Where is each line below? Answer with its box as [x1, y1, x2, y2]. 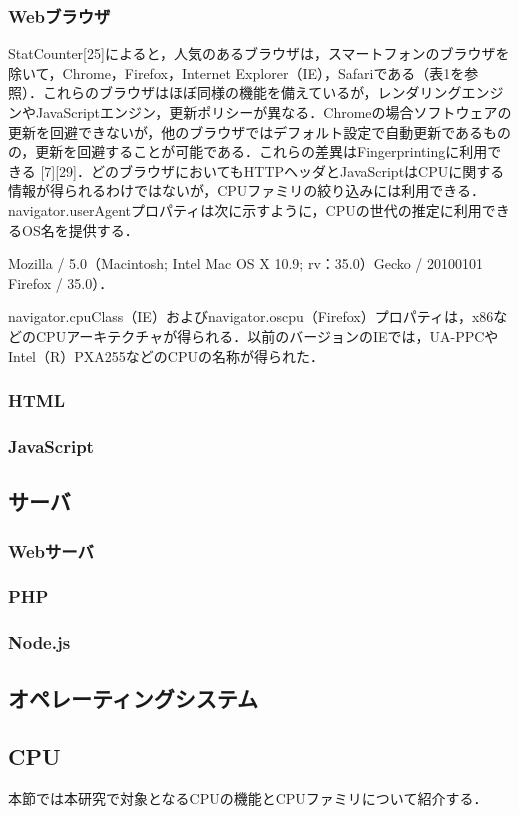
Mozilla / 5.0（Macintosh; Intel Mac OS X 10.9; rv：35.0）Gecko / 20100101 [8, 253, 484, 274]
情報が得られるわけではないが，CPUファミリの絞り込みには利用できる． [8, 180, 486, 201]
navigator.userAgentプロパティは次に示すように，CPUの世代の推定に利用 [8, 199, 482, 220]
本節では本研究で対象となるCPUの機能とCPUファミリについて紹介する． [8, 788, 488, 809]
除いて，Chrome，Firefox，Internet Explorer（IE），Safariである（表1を [8, 62, 465, 83]
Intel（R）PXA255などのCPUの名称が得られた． [8, 345, 324, 366]
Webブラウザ [8, 3, 111, 28]
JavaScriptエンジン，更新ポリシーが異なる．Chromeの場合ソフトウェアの [35, 102, 512, 122]
